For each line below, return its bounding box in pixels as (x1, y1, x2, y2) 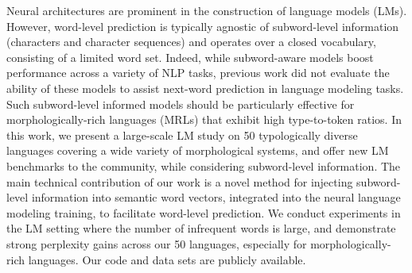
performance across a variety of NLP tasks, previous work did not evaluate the (6, 64, 390, 81)
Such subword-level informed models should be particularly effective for (6, 95, 355, 112)
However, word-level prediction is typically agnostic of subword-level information (6, 17, 399, 34)
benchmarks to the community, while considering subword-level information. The (6, 157, 401, 174)
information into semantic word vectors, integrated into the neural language (31, 189, 401, 206)
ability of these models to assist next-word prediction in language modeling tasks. (6, 79, 404, 96)
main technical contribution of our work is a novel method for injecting (6, 173, 353, 190)
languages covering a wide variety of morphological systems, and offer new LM (6, 142, 389, 159)
